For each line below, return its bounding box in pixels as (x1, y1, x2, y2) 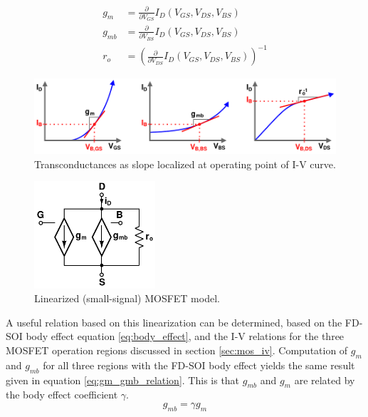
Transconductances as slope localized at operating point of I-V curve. (34, 156, 336, 171)
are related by (294, 372, 355, 387)
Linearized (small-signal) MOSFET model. (34, 291, 220, 306)
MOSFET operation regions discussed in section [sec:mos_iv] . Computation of (6, 343, 348, 357)
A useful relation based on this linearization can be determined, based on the (6, 314, 342, 329)
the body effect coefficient (6, 387, 118, 402)
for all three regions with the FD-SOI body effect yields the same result (43, 357, 355, 372)
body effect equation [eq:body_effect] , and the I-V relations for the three (26, 329, 345, 344)
